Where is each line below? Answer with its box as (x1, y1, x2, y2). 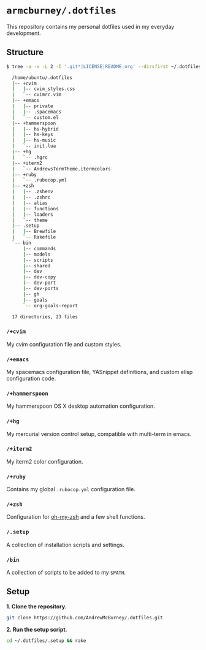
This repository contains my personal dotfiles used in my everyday (6, 23, 175, 30)
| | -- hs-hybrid (12, 126, 59, 132)
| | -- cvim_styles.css (12, 86, 75, 92)
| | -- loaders (12, 211, 53, 218)
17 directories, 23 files (12, 313, 78, 320)
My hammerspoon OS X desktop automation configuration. (6, 402, 155, 410)
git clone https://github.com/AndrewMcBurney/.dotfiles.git (6, 614, 164, 621)
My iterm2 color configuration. (6, 457, 84, 465)
